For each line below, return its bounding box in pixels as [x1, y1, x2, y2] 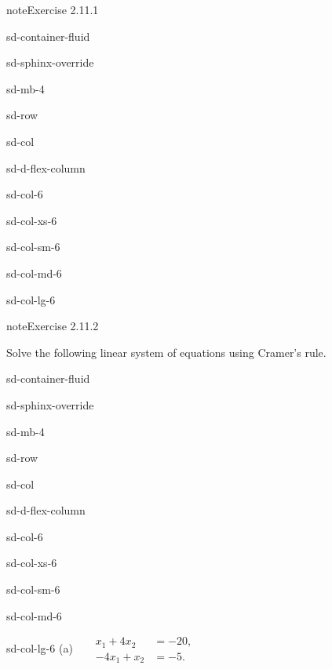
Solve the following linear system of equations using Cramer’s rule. [6, 344, 327, 360]
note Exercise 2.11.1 [6, 2, 99, 17]
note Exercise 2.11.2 [6, 318, 99, 334]
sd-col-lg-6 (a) [6, 640, 73, 656]
